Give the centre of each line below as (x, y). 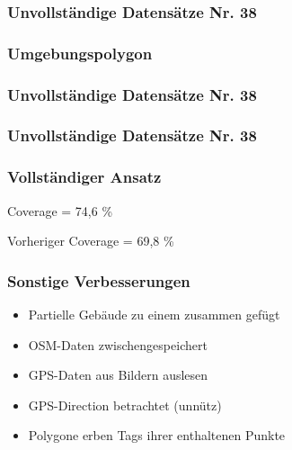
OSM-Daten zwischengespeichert (118, 344)
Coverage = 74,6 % (60, 210)
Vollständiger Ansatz (84, 177)
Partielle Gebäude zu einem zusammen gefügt (154, 314)
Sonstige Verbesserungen (99, 280)
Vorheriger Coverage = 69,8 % (91, 241)
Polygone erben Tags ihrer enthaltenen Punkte (157, 435)
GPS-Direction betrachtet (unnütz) (125, 405)
